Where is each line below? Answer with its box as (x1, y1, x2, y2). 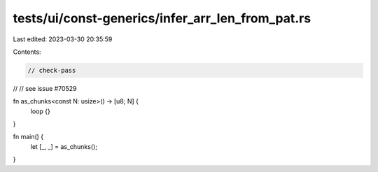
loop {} (30, 107, 50, 115)
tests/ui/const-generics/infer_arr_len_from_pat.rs (13, 10, 311, 26)
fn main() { (13, 133, 44, 141)
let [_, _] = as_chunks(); (30, 142, 98, 150)
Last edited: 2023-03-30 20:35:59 (13, 35, 113, 43)
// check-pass (27, 66, 76, 74)
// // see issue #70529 (13, 84, 77, 92)
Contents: (13, 48, 41, 56)
